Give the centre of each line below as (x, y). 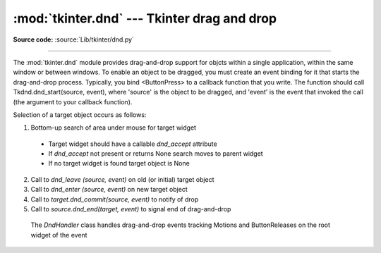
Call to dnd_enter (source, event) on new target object (109, 190)
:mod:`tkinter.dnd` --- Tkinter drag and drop (145, 18)
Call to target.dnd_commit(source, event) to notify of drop (115, 199)
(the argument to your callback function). (73, 101)
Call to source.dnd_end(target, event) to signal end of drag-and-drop (131, 209)
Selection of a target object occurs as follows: (80, 115)
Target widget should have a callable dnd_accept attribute (133, 144)
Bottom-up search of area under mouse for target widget (114, 128)
